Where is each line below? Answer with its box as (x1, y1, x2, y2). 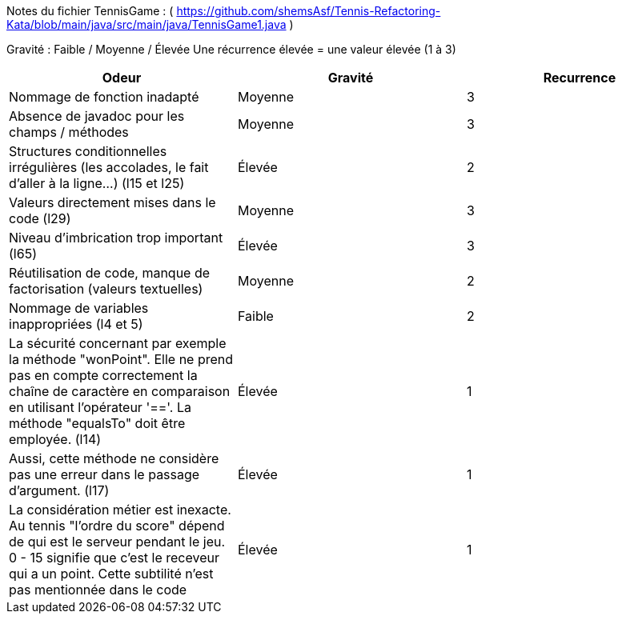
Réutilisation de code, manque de (9, 265, 211, 281)
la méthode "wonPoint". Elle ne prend (9, 351, 234, 367)
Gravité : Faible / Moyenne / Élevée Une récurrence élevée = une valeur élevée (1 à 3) (6, 42, 456, 56)
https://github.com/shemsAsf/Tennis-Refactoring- (176, 4, 441, 18)
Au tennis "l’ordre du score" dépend (9, 518, 225, 534)
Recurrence (543, 70, 616, 86)
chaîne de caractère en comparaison (9, 383, 231, 399)
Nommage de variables (9, 300, 149, 316)
